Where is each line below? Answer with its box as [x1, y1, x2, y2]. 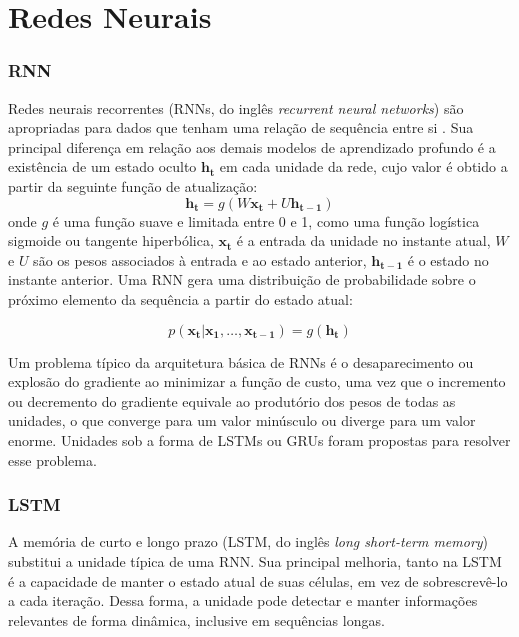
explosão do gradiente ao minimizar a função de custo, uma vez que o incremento [8, 371, 506, 392]
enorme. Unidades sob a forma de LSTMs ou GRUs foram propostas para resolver [8, 429, 511, 450]
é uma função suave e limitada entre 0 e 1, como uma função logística [52, 210, 480, 231]
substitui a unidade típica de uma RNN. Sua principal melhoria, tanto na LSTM [8, 550, 502, 571]
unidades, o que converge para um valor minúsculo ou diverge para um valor [8, 410, 476, 431]
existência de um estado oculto [8, 156, 197, 177]
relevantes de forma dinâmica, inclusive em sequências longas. [8, 609, 385, 630]
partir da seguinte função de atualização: [8, 175, 258, 196]
